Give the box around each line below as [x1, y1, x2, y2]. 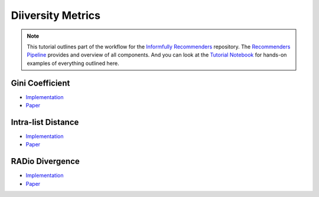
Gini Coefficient [11, 78, 70, 88]
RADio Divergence [11, 156, 80, 166]
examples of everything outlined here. [27, 60, 119, 67]
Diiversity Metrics [11, 9, 100, 22]
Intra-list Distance [11, 117, 79, 127]
